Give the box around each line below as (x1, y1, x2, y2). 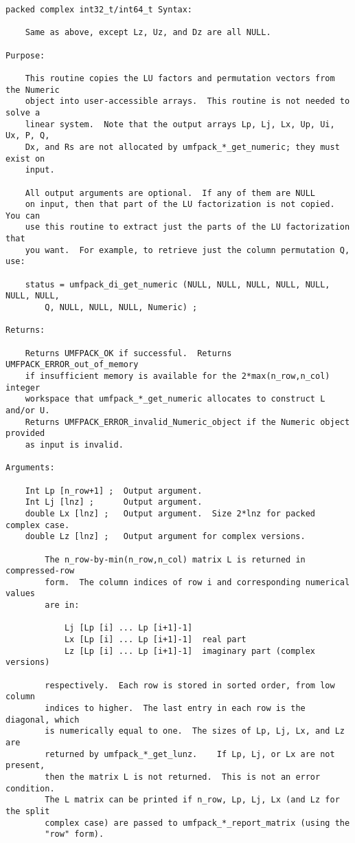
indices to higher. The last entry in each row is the (45, 703, 306, 714)
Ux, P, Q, (5, 131, 50, 141)
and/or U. (5, 405, 50, 415)
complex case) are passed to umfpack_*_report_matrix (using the (45, 818, 350, 828)
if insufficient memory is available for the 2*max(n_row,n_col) (25, 371, 330, 381)
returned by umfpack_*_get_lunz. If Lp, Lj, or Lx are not (45, 749, 335, 759)
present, (5, 760, 45, 771)
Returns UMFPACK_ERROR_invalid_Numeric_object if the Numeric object (25, 417, 350, 427)
